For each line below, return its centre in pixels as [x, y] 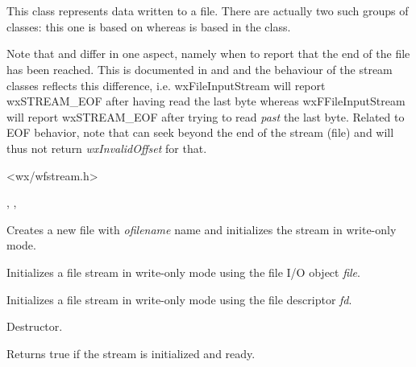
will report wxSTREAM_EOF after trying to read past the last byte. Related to [206, 116]
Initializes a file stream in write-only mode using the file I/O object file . [183, 272]
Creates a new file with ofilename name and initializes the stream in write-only [202, 229]
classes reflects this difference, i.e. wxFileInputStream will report [166, 85]
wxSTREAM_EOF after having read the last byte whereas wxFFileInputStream [206, 101]
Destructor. [35, 326]
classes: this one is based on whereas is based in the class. [149, 26]
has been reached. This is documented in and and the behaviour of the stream [200, 69]
